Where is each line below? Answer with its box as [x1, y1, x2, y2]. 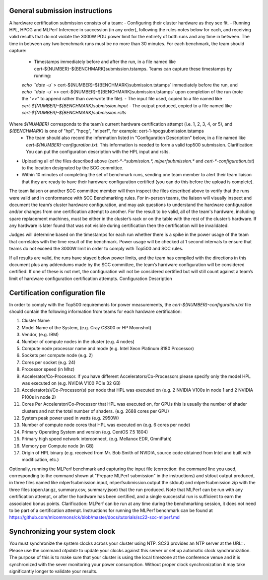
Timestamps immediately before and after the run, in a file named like [34, 59, 176, 65]
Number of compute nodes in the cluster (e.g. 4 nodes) [21, 338, 135, 345]
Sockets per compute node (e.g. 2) [21, 353, 93, 359]
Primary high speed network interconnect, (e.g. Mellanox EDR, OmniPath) [21, 436, 172, 442]
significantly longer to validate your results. [9, 568, 98, 574]
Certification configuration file [9, 289, 106, 297]
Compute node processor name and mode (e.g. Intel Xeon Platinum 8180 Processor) [21, 346, 195, 352]
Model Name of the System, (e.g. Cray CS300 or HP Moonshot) [21, 324, 151, 330]
